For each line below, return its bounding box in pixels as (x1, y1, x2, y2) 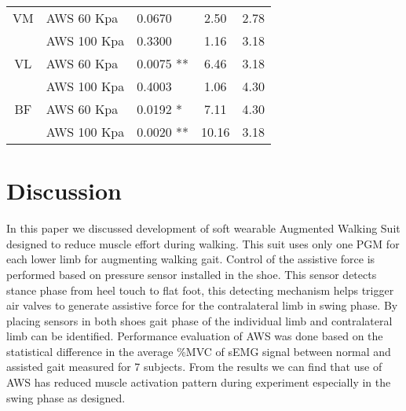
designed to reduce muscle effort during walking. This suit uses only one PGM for (6, 235, 400, 251)
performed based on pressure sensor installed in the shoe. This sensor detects (6, 266, 377, 282)
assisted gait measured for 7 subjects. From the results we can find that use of (6, 358, 382, 375)
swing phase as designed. (6, 389, 126, 405)
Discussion (6, 174, 122, 207)
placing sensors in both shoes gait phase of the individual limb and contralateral (6, 312, 393, 328)
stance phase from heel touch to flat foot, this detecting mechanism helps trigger (6, 281, 394, 298)
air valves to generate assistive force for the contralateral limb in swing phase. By (6, 297, 398, 314)
